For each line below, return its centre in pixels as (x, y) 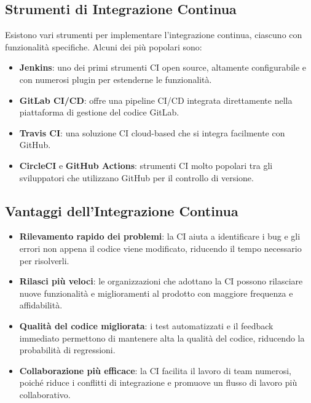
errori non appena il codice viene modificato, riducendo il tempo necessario (160, 248)
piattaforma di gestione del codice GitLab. (99, 112)
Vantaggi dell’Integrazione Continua (122, 210)
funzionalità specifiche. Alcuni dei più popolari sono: (104, 46)
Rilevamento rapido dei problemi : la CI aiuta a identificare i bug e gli (160, 236)
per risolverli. (44, 260)
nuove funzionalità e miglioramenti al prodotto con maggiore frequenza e (156, 293)
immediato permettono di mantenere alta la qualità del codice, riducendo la (162, 338)
